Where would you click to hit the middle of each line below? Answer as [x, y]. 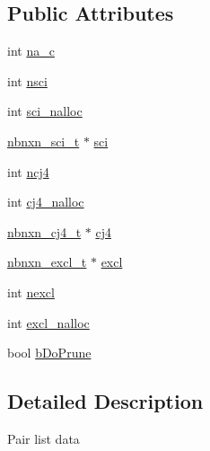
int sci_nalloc [45, 111]
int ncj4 [28, 171]
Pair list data [44, 438]
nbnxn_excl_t [47, 262]
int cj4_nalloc [46, 202]
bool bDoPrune [49, 353]
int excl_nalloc [48, 322]
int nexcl [31, 292]
